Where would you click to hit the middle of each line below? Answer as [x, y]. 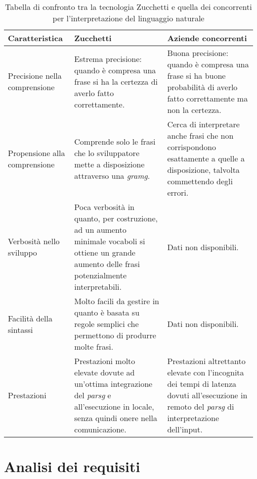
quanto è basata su [107, 312]
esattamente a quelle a [206, 158]
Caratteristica [35, 38]
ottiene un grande [105, 252]
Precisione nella [35, 76]
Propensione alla [37, 153]
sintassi [21, 329]
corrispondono [192, 147]
